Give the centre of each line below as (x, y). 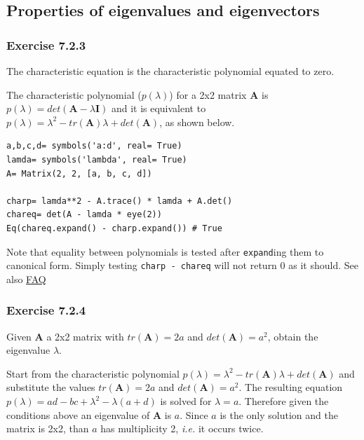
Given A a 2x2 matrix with (65, 336)
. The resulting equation (291, 387)
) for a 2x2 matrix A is (219, 94)
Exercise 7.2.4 (46, 310)
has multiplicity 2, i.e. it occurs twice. (182, 428)
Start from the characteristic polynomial (93, 373)
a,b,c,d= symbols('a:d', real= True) (94, 146)
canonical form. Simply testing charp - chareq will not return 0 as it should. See (182, 265)
